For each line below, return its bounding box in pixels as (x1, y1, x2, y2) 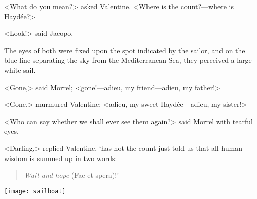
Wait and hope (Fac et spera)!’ (24, 170, 119, 180)
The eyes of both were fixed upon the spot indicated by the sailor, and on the (4, 45, 245, 55)
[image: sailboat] (4, 187, 66, 195)
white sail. (4, 64, 36, 75)
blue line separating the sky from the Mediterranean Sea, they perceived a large (4, 55, 252, 65)
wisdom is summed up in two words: (4, 152, 117, 163)
